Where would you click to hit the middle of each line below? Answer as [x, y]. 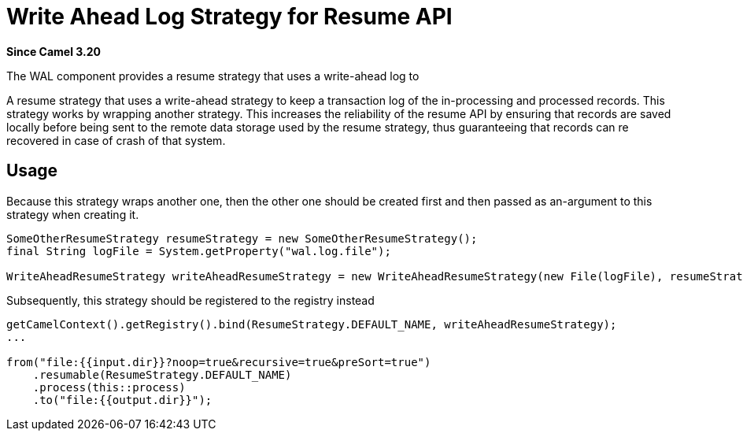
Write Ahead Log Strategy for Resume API [229, 17]
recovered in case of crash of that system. [116, 140]
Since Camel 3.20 [54, 51]
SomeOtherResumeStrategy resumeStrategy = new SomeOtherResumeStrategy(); [242, 238]
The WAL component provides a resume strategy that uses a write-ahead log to [213, 76]
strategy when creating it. [73, 214]
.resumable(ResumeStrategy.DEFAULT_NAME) [162, 374]
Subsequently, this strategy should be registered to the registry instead [190, 300]
